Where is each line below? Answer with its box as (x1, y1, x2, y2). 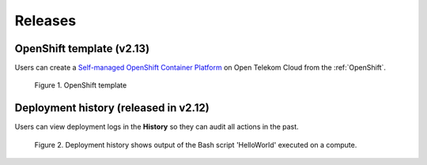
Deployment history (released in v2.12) (14, 101, 210, 114)
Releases (14, 12, 77, 29)
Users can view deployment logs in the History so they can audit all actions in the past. (14, 122, 300, 132)
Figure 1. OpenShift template (34, 81, 127, 90)
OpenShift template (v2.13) (14, 42, 150, 55)
